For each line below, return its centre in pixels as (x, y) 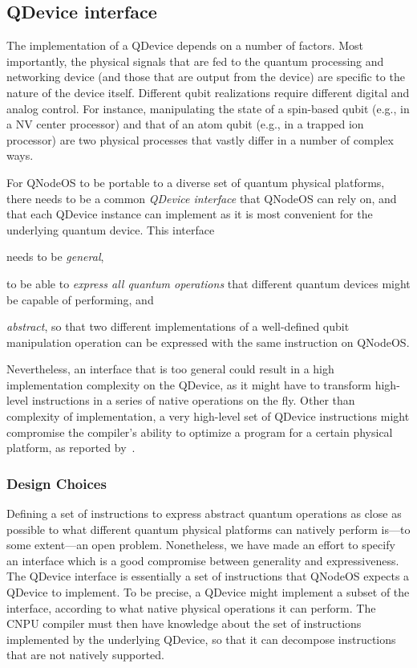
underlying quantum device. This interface (111, 229)
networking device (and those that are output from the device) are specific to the (206, 77)
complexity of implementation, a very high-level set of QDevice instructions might (208, 416)
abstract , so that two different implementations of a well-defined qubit (178, 326)
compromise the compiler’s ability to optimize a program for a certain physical (200, 432)
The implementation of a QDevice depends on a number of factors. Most (185, 45)
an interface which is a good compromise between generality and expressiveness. (203, 560)
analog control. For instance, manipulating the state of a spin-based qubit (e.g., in (208, 108)
